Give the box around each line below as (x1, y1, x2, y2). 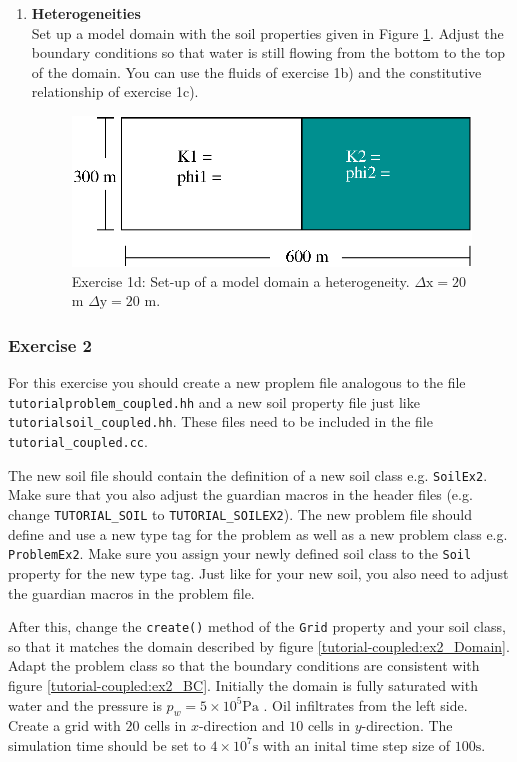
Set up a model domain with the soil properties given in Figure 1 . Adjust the (31, 22, 504, 43)
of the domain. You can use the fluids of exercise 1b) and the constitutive (31, 61, 482, 82)
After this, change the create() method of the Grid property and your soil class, (8, 616, 506, 637)
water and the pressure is (8, 694, 162, 715)
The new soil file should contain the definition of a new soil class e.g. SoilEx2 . (8, 464, 488, 485)
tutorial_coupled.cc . (8, 431, 148, 452)
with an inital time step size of (262, 734, 451, 755)
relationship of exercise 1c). (31, 81, 199, 102)
